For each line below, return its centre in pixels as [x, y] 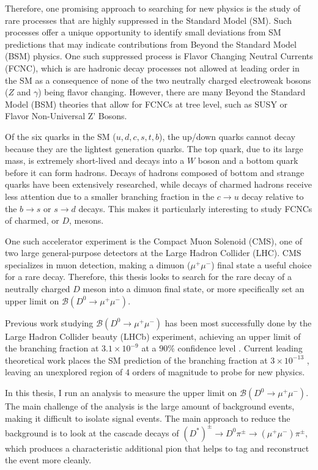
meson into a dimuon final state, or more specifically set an [194, 289]
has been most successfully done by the [238, 322]
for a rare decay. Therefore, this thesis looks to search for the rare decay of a [148, 277]
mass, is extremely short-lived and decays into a [95, 160]
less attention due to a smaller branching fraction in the [110, 196]
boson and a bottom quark [248, 160]
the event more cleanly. [48, 460]
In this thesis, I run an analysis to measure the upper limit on [121, 393]
